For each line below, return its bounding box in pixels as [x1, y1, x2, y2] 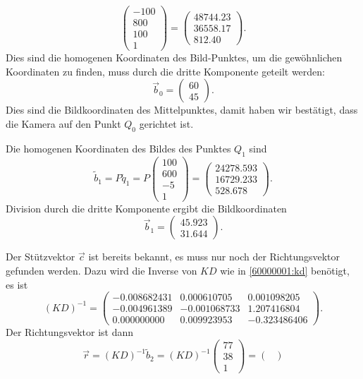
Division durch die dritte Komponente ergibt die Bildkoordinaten [6, 200, 287, 215]
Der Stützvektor [6, 249, 75, 264]
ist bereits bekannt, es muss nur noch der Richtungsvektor [88, 249, 340, 264]
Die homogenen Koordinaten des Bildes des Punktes [6, 140, 231, 155]
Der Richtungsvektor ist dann [6, 325, 134, 339]
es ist [6, 277, 28, 291]
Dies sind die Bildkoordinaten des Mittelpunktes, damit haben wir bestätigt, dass [6, 102, 358, 117]
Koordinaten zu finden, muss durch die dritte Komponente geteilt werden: [6, 64, 325, 78]
